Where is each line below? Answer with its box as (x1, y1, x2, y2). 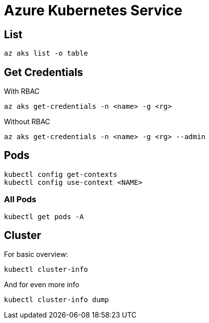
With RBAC (4, 87, 40, 96)
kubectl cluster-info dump (4, 296, 109, 304)
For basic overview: (4, 250, 68, 259)
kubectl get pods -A (4, 212, 84, 221)
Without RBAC (4, 117, 50, 126)
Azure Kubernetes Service (4, 2, 183, 19)
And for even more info (4, 280, 80, 289)
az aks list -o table (4, 49, 88, 58)
